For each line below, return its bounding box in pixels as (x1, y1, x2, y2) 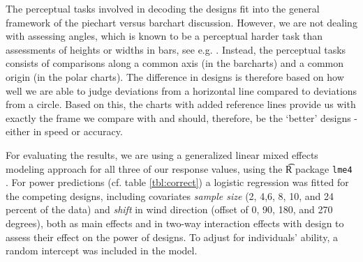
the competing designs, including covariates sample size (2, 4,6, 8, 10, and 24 (6, 188, 334, 203)
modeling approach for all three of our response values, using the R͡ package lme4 (6, 161, 353, 176)
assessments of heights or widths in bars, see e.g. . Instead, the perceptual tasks (6, 42, 346, 56)
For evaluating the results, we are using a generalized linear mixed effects (6, 147, 318, 162)
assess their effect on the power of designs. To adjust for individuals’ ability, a (6, 229, 338, 244)
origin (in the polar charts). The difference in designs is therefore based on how (6, 69, 344, 84)
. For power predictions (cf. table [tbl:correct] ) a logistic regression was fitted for (6, 175, 349, 190)
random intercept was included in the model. (6, 243, 198, 258)
